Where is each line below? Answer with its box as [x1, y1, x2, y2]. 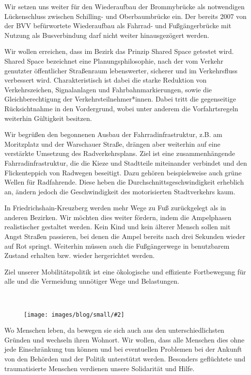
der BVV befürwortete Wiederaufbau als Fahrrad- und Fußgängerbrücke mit [4, 20, 232, 31]
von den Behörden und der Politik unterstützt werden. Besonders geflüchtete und [4, 354, 246, 364]
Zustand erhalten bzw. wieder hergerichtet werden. [4, 250, 155, 260]
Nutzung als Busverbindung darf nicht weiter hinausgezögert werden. [4, 30, 209, 40]
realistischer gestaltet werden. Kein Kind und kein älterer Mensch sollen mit [4, 222, 231, 232]
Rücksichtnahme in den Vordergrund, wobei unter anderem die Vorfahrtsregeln [4, 103, 238, 113]
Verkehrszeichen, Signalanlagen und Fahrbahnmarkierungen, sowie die [4, 84, 212, 94]
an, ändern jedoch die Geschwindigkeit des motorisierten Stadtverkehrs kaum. [4, 186, 235, 196]
